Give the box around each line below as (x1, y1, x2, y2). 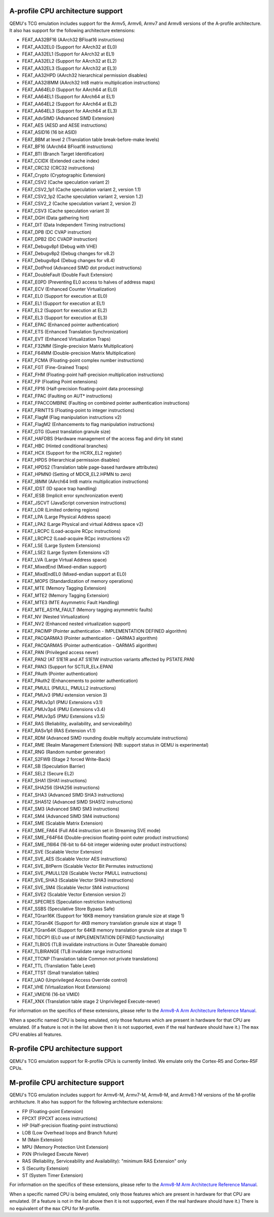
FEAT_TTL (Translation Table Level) (22, 963, 96, 969)
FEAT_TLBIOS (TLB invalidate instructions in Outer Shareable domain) (22, 941, 167, 947)
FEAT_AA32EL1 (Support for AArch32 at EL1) (22, 51, 115, 57)
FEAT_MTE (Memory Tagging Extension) (22, 585, 107, 591)
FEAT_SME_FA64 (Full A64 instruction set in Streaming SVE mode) (22, 827, 161, 833)
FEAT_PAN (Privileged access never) (22, 649, 99, 655)
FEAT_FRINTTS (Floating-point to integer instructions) (22, 407, 134, 413)
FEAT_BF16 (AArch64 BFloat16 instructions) (22, 144, 114, 150)
